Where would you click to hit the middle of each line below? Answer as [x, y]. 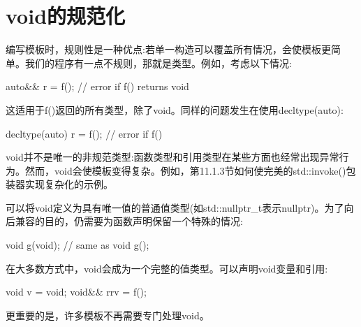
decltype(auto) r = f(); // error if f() [84, 133]
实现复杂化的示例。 [69, 184]
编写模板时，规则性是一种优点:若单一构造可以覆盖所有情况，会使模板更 [168, 49]
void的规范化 [66, 16]
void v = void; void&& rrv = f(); [76, 292]
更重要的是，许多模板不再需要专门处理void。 [108, 315]
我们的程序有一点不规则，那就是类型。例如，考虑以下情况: [158, 63]
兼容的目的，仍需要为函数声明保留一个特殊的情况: [129, 221]
